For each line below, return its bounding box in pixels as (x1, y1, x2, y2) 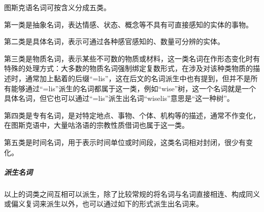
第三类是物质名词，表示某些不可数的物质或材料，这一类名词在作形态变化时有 (4, 53, 260, 63)
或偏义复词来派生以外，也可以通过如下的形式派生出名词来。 (4, 198, 203, 209)
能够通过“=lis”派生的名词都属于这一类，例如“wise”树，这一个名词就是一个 (11, 83, 256, 93)
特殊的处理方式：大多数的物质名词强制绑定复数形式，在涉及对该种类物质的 (4, 63, 253, 74)
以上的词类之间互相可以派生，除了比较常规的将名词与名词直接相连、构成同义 (4, 188, 260, 199)
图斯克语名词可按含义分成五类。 (4, 2, 111, 12)
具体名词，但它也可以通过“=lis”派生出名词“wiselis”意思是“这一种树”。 (4, 93, 234, 103)
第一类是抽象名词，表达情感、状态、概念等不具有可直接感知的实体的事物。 (4, 19, 253, 29)
